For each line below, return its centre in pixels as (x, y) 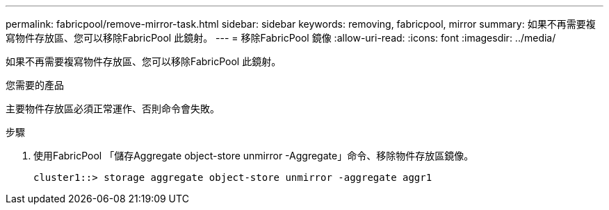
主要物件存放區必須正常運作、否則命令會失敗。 (113, 108)
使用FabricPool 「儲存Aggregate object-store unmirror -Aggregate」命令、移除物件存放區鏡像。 (254, 156)
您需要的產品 (35, 85)
